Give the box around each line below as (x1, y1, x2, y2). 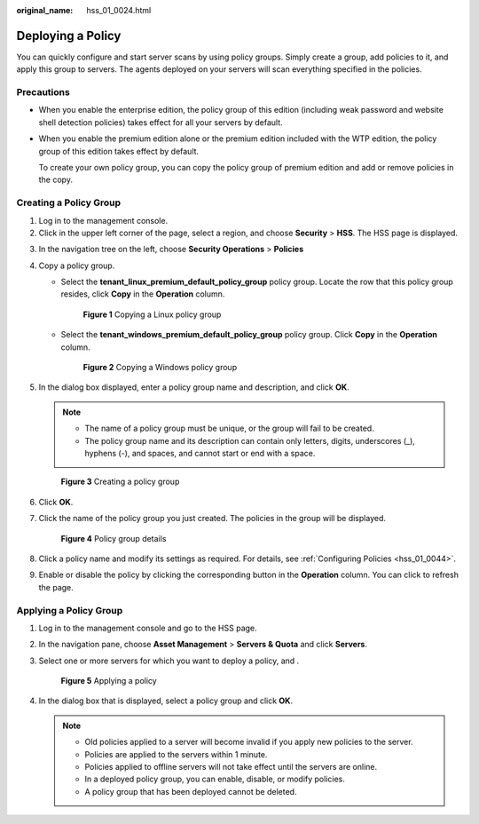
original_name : (16, 5, 74, 15)
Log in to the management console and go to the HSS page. (38, 622, 257, 633)
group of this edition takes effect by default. (38, 146, 200, 156)
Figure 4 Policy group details (60, 533, 167, 543)
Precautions (16, 86, 70, 99)
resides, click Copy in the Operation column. (60, 289, 225, 299)
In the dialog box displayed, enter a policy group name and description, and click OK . (38, 382, 349, 392)
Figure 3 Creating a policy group (60, 476, 180, 487)
